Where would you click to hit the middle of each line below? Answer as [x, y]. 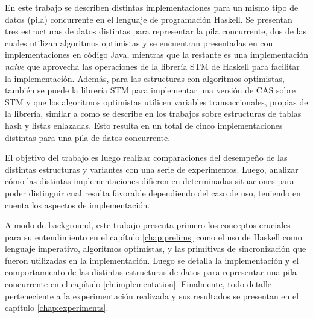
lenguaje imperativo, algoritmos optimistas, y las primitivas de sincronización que [156, 248]
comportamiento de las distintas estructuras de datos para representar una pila [151, 272]
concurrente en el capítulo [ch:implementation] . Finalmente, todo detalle [138, 284]
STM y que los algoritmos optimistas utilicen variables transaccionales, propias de [156, 101]
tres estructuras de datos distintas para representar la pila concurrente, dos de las [156, 31]
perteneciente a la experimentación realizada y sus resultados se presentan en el [152, 295]
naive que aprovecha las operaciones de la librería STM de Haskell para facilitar [152, 66]
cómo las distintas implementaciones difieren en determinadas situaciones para [150, 181]
